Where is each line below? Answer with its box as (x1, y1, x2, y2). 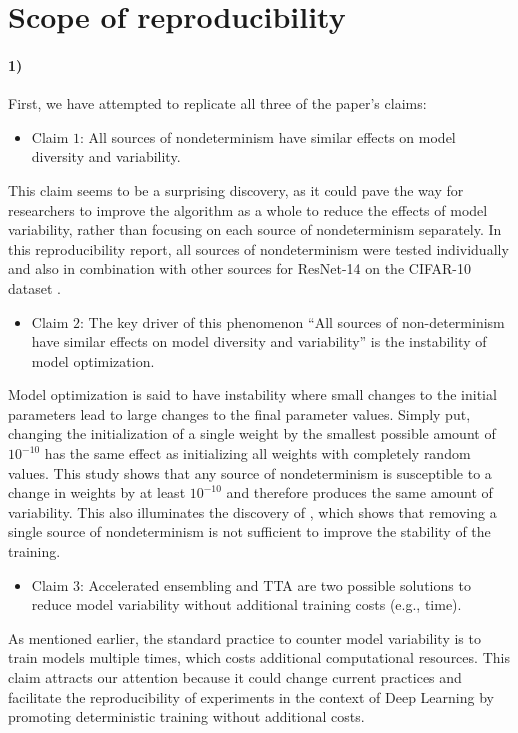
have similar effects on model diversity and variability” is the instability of (31, 331, 487, 352)
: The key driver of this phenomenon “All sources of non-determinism (80, 311, 505, 332)
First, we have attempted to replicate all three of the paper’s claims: (8, 93, 427, 114)
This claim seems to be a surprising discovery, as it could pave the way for (8, 179, 464, 200)
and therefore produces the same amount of (226, 482, 493, 503)
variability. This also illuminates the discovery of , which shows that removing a (8, 501, 497, 522)
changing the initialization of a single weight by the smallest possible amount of (8, 423, 496, 444)
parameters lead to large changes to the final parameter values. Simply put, (8, 403, 471, 424)
